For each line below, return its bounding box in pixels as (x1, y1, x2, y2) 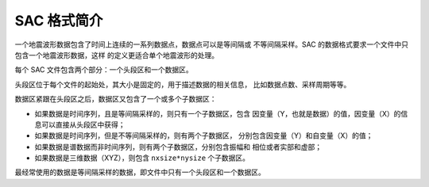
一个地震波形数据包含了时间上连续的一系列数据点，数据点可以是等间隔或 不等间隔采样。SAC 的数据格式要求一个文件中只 (14, 40, 409, 49)
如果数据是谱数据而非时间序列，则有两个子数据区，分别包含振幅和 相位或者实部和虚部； (34, 142, 322, 151)
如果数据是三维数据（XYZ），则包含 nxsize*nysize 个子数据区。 (34, 153, 250, 162)
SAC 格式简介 (14, 12, 103, 29)
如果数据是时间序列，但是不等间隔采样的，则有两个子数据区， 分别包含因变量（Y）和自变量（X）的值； (34, 131, 373, 140)
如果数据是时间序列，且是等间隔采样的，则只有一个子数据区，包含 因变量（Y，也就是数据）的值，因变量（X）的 (34, 109, 401, 118)
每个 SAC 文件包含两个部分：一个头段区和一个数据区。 (14, 65, 194, 74)
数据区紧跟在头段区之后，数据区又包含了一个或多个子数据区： (14, 94, 217, 104)
